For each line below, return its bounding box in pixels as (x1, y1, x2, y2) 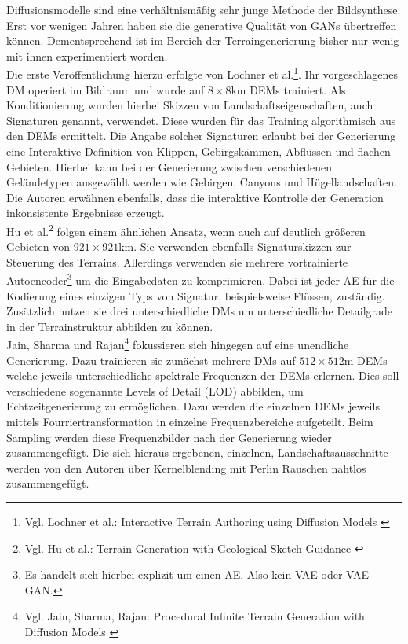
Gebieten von (6, 238, 70, 255)
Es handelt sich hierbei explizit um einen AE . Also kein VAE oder (24, 566, 343, 583)
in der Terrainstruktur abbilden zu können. (6, 318, 213, 334)
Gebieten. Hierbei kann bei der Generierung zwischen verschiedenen (6, 158, 333, 175)
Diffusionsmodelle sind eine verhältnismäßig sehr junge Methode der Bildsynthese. (6, 2, 401, 17)
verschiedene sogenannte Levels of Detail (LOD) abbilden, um (6, 382, 304, 399)
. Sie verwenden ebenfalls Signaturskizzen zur (133, 238, 352, 255)
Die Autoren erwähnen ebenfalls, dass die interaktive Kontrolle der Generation (6, 189, 384, 205)
